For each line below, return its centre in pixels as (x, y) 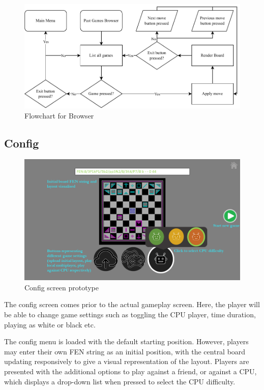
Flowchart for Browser (59, 115)
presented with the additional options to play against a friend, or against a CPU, (130, 371)
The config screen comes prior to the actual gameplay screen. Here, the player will (132, 304)
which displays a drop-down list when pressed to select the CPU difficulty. (120, 381)
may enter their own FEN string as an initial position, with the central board (125, 351)
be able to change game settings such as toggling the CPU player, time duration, (130, 314)
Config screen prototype (62, 287)
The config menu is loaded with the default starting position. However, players (126, 341)
